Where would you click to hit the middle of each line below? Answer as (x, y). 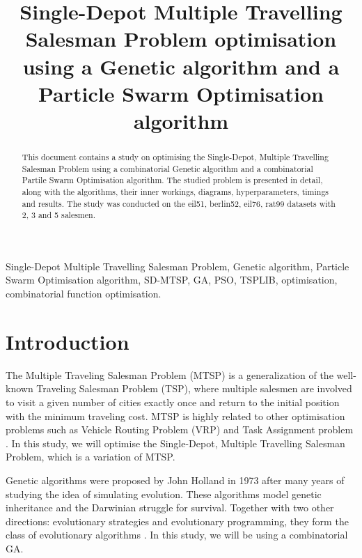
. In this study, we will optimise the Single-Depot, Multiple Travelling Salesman (175, 443)
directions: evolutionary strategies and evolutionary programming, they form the (177, 521)
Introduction (68, 341)
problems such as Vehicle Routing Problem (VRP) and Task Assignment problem (180, 429)
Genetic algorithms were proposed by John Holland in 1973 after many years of (175, 480)
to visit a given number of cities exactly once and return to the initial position (173, 402)
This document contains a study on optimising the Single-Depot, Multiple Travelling (175, 156)
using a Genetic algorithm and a (181, 66)
